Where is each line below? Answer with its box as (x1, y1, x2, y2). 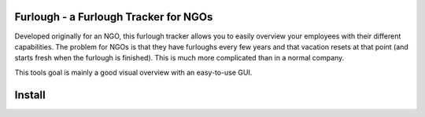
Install (14, 88, 46, 101)
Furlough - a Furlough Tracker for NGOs (14, 10, 213, 24)
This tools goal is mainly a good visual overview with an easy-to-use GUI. (14, 68, 253, 77)
